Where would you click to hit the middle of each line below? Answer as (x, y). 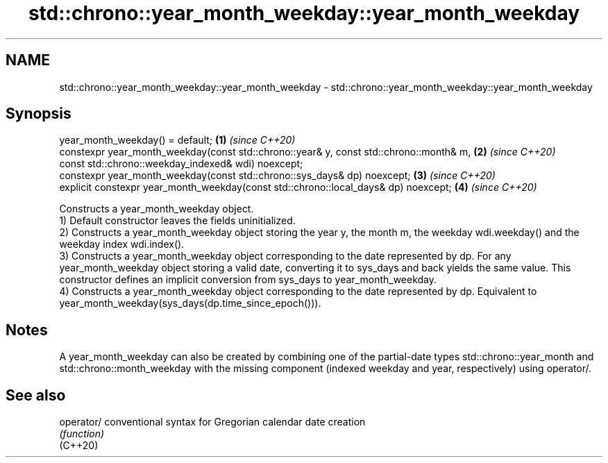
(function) (82, 434)
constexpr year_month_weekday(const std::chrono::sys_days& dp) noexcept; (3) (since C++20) (277, 176)
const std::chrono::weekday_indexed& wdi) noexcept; (181, 164)
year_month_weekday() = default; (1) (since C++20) (177, 140)
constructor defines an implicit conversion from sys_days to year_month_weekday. (248, 280)
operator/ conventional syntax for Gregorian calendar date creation (212, 422)
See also (36, 395)
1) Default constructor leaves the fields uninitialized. (177, 221)
